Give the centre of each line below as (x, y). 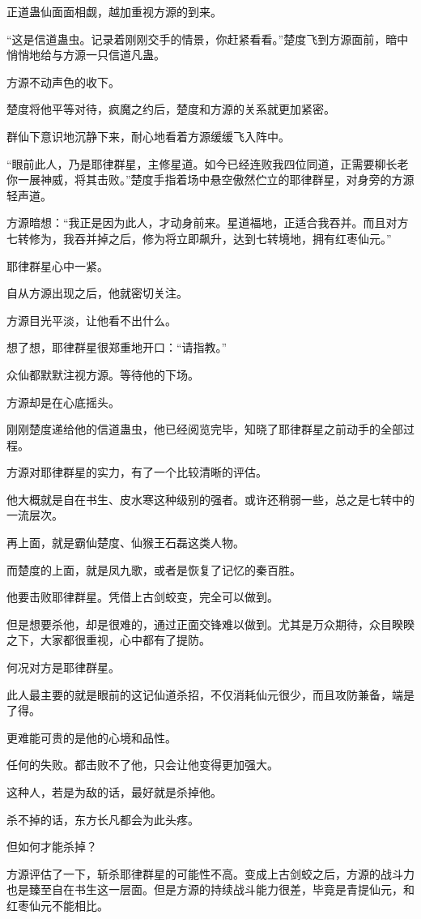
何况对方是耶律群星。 (63, 667)
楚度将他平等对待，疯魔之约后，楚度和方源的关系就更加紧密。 (171, 109)
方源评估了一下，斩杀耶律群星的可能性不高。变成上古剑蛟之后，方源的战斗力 (210, 873)
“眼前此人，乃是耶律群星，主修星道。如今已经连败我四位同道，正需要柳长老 (208, 163)
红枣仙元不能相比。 (57, 905)
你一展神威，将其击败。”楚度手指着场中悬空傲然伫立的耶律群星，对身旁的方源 (210, 180)
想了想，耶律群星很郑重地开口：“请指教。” (117, 347)
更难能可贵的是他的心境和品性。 (91, 737)
